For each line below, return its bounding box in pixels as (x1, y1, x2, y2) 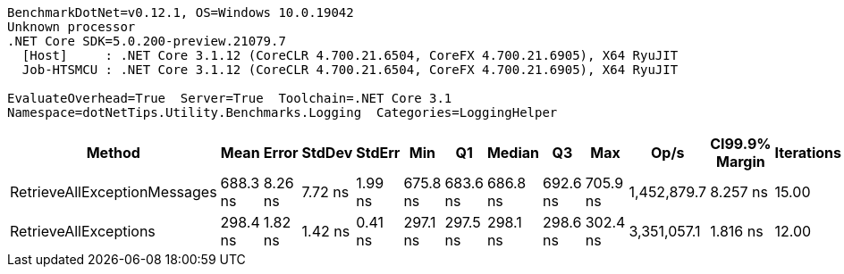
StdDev (301, 144, 353, 162)
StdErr (356, 144, 401, 162)
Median (486, 144, 539, 162)
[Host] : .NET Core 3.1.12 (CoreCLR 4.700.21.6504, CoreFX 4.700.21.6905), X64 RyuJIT (21, 48, 679, 62)
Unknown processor (7, 20, 136, 34)
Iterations (774, 144, 842, 162)
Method (86, 144, 140, 162)
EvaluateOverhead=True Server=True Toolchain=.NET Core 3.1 (7, 91, 452, 105)
